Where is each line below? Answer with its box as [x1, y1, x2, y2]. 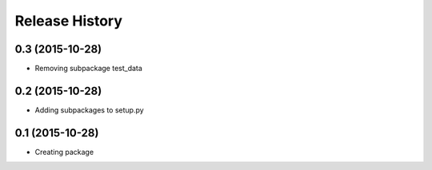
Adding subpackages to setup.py [34, 105, 144, 115]
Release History [14, 12, 123, 30]
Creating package [34, 147, 94, 156]
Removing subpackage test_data [34, 64, 143, 73]
